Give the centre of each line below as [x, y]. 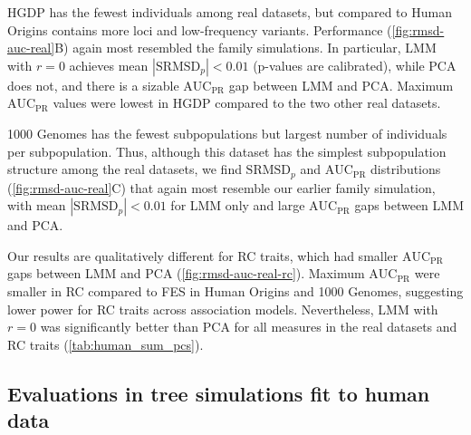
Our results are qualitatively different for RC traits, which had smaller [203, 255]
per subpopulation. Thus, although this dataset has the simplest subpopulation [227, 151]
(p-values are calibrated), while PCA [355, 65]
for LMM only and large [238, 205]
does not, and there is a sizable [93, 85]
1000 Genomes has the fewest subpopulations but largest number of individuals [227, 133]
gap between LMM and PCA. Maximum [341, 85]
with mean [37, 205]
